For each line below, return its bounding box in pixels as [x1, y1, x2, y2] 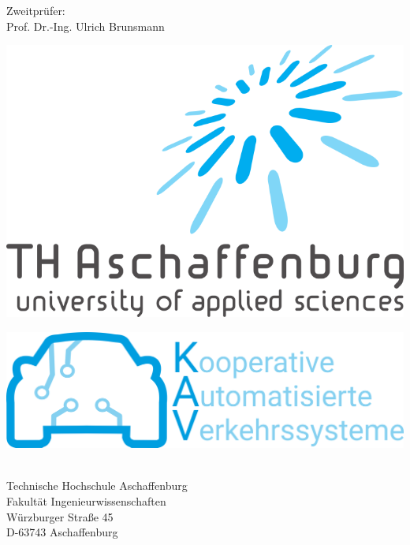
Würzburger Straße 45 [6, 508, 114, 524]
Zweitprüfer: [6, 2, 65, 18]
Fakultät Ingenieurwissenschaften [6, 492, 166, 509]
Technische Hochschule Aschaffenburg [6, 477, 188, 494]
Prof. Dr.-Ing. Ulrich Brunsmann [6, 17, 165, 34]
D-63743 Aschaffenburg [6, 524, 118, 540]
